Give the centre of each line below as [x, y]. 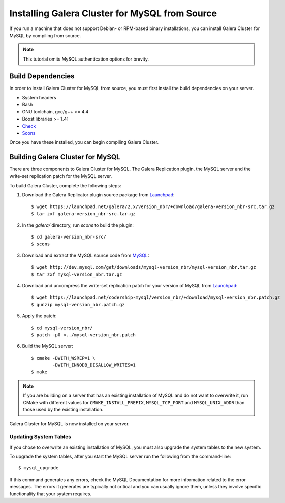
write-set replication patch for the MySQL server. [61, 176]
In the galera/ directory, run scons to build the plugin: [78, 225]
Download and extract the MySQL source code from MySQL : [86, 255]
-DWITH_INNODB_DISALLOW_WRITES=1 [94, 365]
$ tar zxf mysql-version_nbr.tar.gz [77, 274]
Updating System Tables [40, 437]
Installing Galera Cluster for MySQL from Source [113, 13]
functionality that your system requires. [50, 494]
